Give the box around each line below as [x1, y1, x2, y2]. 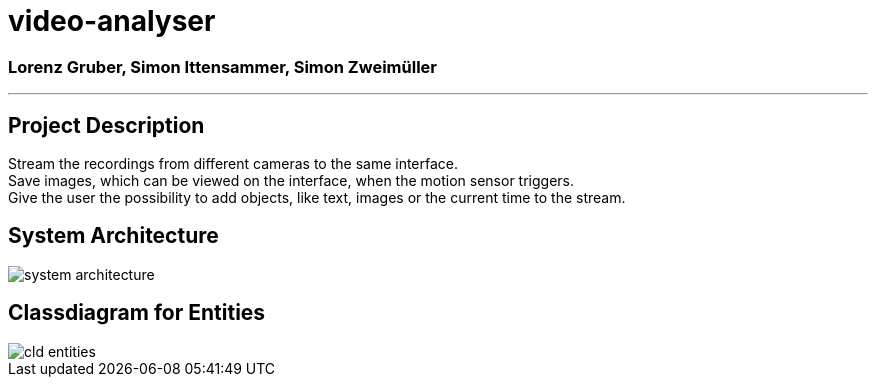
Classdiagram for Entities [8, 300, 266, 326]
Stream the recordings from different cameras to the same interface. [8, 154, 459, 172]
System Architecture [8, 223, 219, 249]
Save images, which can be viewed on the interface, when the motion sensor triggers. [8, 171, 575, 189]
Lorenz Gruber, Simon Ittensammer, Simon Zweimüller [8, 56, 437, 77]
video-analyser [8, 4, 216, 38]
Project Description [8, 112, 205, 138]
